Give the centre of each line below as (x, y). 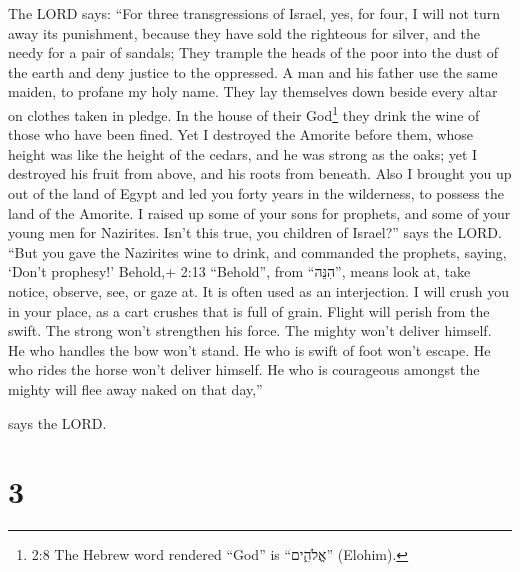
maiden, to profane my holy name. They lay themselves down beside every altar (253, 91)
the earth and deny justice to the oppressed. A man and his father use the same (253, 71)
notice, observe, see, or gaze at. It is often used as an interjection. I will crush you (259, 290)
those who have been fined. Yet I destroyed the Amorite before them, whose (241, 134)
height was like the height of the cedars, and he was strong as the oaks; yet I (243, 153)
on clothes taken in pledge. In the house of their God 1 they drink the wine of (244, 113)
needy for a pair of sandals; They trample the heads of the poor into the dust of (253, 52)
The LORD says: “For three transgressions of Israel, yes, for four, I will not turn (254, 13)
